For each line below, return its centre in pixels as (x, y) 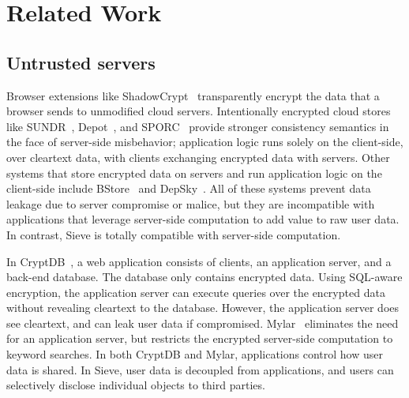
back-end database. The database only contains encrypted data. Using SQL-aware (204, 277)
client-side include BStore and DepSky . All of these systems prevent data (189, 188)
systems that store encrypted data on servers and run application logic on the (194, 173)
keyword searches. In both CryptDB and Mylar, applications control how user (195, 354)
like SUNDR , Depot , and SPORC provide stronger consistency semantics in (198, 126)
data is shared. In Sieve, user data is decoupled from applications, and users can (200, 369)
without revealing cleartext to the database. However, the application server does (203, 308)
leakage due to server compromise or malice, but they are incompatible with (191, 203)
